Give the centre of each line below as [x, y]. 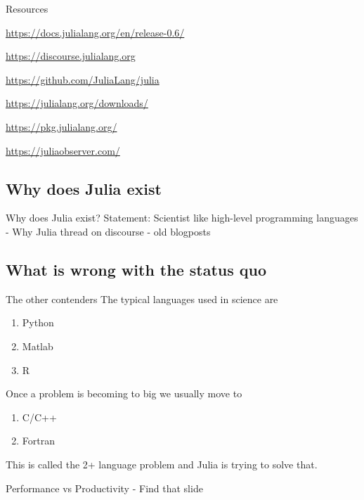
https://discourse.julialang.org [71, 56]
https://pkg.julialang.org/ [61, 126]
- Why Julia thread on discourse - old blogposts [108, 231]
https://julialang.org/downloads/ [77, 103]
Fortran [38, 441]
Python [38, 322]
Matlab [38, 346]
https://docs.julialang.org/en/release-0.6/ [95, 32]
